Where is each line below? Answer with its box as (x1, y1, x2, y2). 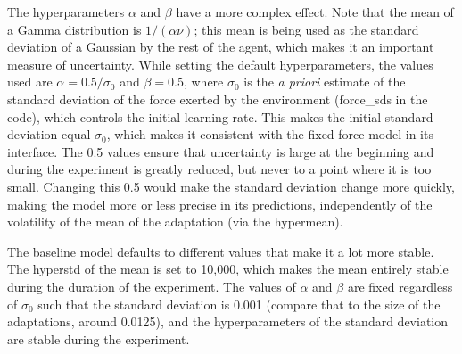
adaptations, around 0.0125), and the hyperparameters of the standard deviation (7, 312, 449, 331)
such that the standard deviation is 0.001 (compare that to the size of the (37, 294, 441, 313)
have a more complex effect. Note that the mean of (176, 3, 454, 21)
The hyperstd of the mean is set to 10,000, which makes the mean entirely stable (7, 259, 449, 278)
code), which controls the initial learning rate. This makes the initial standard (7, 107, 433, 126)
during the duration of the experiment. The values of (7, 276, 296, 295)
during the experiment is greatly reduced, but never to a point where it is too (7, 160, 432, 178)
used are (7, 72, 53, 91)
